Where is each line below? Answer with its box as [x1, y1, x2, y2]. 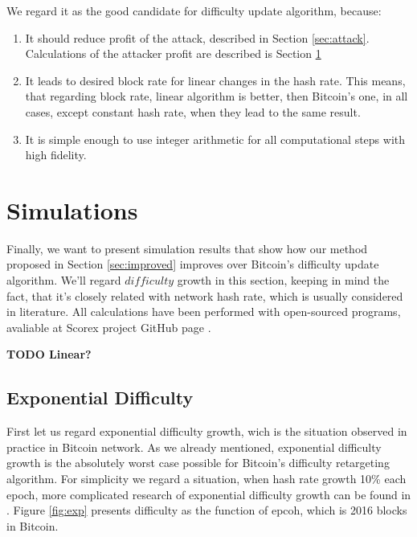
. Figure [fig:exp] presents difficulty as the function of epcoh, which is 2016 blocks [6, 502, 407, 519]
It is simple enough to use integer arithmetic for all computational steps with [25, 130, 406, 147]
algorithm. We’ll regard [6, 272, 121, 289]
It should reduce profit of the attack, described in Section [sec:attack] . [25, 29, 370, 46]
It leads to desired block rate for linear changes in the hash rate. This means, [25, 72, 406, 88]
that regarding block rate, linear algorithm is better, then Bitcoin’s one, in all [25, 88, 408, 105]
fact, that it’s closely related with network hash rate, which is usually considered [6, 287, 403, 304]
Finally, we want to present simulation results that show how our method [6, 240, 368, 256]
